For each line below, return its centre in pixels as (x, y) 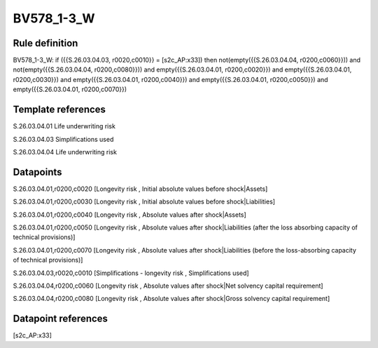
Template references (59, 110)
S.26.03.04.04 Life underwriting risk (65, 152)
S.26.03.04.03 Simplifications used (63, 139)
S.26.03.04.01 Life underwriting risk (64, 126)
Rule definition (45, 43)
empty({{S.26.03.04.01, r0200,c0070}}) (70, 89)
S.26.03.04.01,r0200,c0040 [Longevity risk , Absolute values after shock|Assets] (129, 215)
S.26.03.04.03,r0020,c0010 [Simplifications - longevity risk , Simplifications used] (131, 273)
